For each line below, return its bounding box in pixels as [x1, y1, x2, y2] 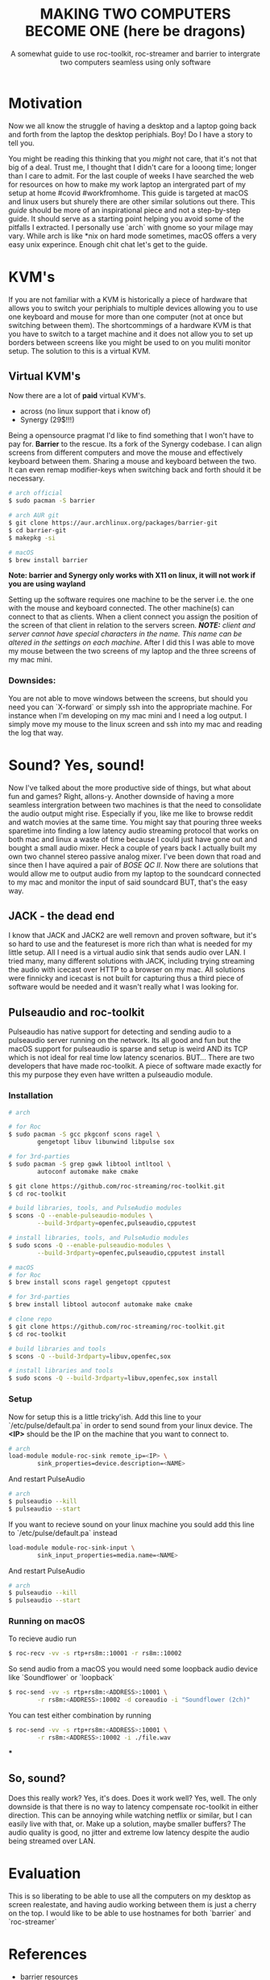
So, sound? [8, 1772, 66, 1785]
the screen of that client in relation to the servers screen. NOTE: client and [8, 620, 255, 630]
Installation [8, 1090, 54, 1101]
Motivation [8, 94, 83, 112]
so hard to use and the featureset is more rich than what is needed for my [8, 939, 253, 949]
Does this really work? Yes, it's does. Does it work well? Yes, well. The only [8, 1793, 257, 1802]
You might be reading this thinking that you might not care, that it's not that [8, 153, 257, 163]
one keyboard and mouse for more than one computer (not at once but [8, 312, 243, 322]
